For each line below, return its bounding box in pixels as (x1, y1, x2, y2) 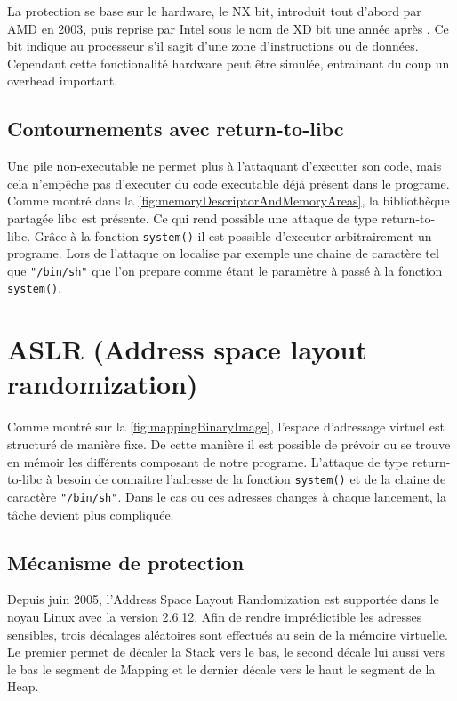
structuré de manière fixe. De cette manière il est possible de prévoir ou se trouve (7, 435, 451, 454)
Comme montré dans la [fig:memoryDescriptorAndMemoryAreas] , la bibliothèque (7, 191, 450, 210)
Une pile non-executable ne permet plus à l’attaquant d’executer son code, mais (7, 157, 442, 175)
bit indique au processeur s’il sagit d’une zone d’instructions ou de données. (7, 36, 419, 55)
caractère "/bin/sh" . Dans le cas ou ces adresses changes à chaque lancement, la (7, 487, 447, 505)
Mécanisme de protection (7, 548, 245, 576)
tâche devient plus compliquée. (7, 504, 174, 523)
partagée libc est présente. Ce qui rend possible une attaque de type (7, 208, 378, 227)
